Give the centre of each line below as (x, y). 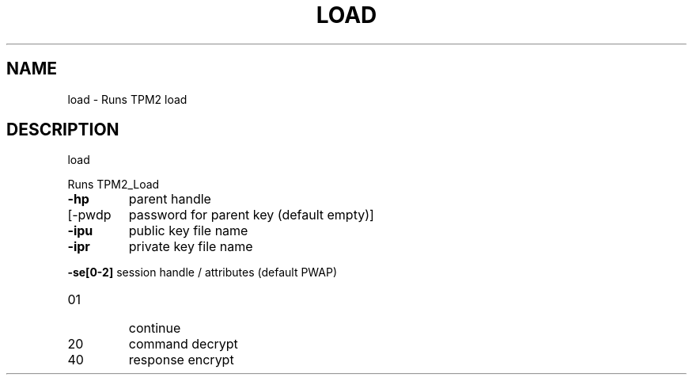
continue (155, 328)
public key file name (188, 231)
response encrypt (181, 360)
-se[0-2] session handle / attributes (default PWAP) (203, 272)
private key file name (191, 247)
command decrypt (183, 344)
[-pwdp (89, 215)
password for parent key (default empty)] (251, 215)
